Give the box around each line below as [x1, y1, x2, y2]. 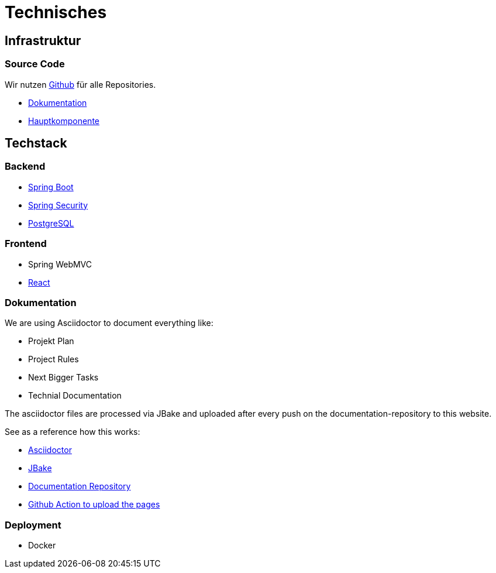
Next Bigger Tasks [28, 372, 99, 383]
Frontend [5, 238, 47, 250]
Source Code [5, 58, 65, 70]
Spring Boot [28, 181, 74, 192]
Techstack [5, 135, 67, 150]
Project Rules [28, 354, 79, 365]
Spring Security [28, 200, 88, 210]
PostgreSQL [28, 218, 74, 228]
